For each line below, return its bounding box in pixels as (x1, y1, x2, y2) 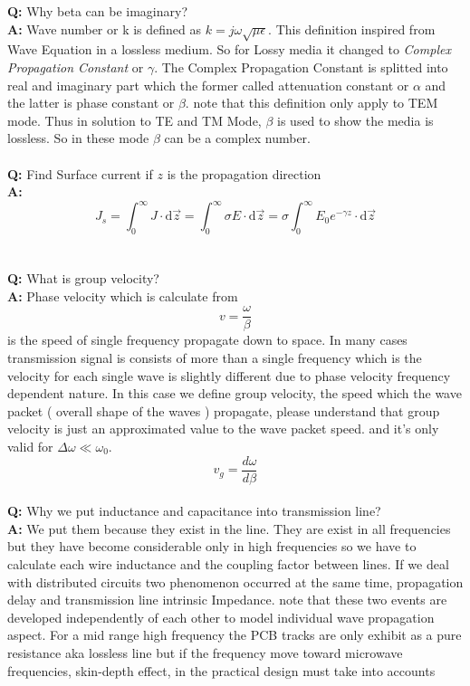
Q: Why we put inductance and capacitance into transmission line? (7, 501, 381, 520)
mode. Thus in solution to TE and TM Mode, (7, 110, 262, 129)
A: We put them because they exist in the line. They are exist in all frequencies (7, 519, 451, 538)
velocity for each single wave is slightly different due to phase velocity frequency (7, 366, 451, 385)
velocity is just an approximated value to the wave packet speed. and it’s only (7, 419, 439, 438)
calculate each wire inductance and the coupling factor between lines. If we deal (7, 555, 449, 574)
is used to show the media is (277, 110, 434, 129)
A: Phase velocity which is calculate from (7, 286, 238, 305)
